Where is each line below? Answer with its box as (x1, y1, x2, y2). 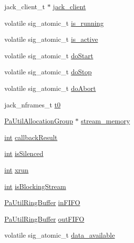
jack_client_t (4, 1, 45, 11)
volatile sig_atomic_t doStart (4, 50, 93, 60)
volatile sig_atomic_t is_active (4, 34, 98, 44)
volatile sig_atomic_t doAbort (4, 83, 96, 93)
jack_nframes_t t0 (4, 99, 61, 109)
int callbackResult (4, 132, 58, 142)
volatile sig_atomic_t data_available (4, 230, 115, 240)
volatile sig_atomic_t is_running (4, 17, 104, 28)
